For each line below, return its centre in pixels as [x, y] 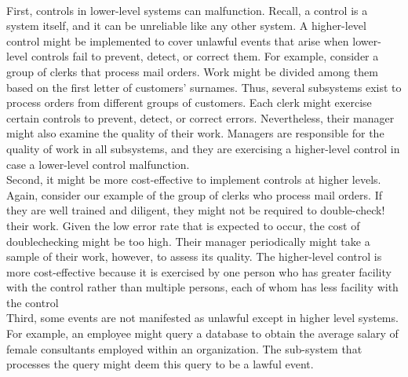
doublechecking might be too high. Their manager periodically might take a [188, 241]
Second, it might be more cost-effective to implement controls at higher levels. [194, 179]
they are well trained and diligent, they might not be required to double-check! [196, 210]
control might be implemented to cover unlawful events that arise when [178, 40]
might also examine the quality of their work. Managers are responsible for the [195, 133]
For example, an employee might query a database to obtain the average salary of [202, 333]
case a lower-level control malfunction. [98, 164]
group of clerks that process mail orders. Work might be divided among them [192, 71]
